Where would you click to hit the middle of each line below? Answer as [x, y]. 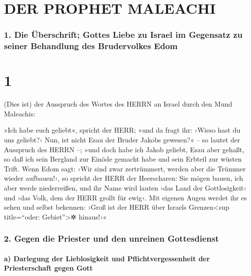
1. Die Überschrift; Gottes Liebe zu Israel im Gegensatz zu [123, 35]
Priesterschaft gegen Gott [48, 268]
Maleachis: [20, 113]
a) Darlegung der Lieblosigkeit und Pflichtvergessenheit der [107, 258]
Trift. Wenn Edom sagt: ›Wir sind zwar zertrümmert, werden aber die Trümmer [125, 168]
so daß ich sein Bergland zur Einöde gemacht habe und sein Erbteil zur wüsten [123, 159]
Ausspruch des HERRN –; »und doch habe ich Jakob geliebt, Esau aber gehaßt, [124, 149]
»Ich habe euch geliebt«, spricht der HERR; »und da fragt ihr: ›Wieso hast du [122, 130]
